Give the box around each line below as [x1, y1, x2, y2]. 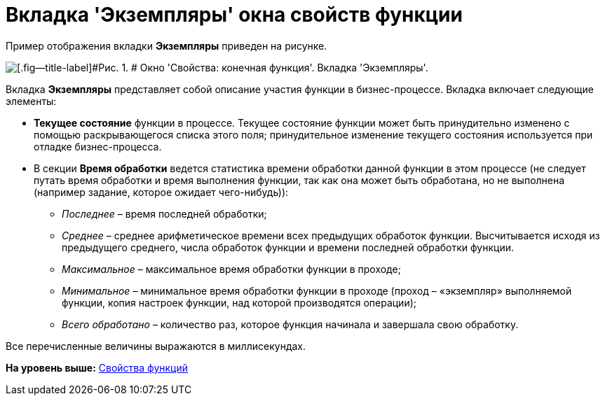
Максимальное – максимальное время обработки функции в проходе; [62, 262, 401, 275]
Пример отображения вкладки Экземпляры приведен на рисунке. [6, 39, 327, 52]
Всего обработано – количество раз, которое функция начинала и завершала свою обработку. [62, 318, 519, 330]
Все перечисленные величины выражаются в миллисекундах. [6, 339, 306, 352]
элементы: [6, 94, 57, 107]
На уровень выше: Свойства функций [6, 361, 188, 374]
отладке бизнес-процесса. [34, 140, 162, 153]
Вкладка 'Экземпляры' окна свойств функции [6, 3, 463, 27]
